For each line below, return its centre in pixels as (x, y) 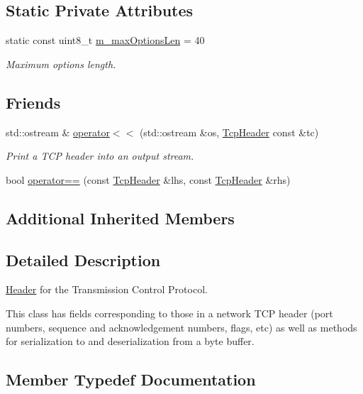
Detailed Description (83, 259)
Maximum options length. (61, 64)
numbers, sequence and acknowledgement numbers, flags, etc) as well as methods (181, 327)
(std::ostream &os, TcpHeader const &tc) (229, 132)
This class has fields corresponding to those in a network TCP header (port (169, 313)
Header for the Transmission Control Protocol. (107, 289)
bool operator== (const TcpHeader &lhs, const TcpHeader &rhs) (148, 179)
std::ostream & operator (58, 132)
